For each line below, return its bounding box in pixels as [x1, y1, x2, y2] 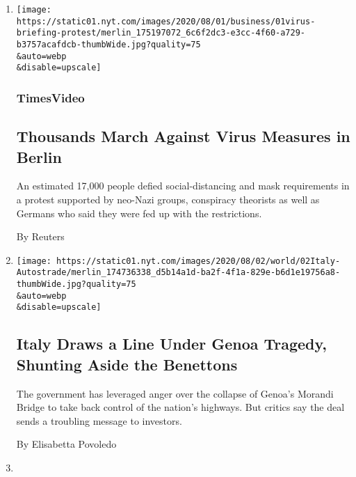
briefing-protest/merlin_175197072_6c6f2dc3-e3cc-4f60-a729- [16, 28, 306, 38]
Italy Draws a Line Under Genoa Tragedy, [16, 333, 327, 354]
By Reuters [16, 229, 65, 244]
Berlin [16, 146, 62, 167]
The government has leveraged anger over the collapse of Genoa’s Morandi [16, 386, 334, 400]
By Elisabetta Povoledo [16, 437, 117, 451]
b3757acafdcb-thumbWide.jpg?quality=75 [16, 39, 201, 49]
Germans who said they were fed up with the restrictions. [16, 205, 262, 220]
